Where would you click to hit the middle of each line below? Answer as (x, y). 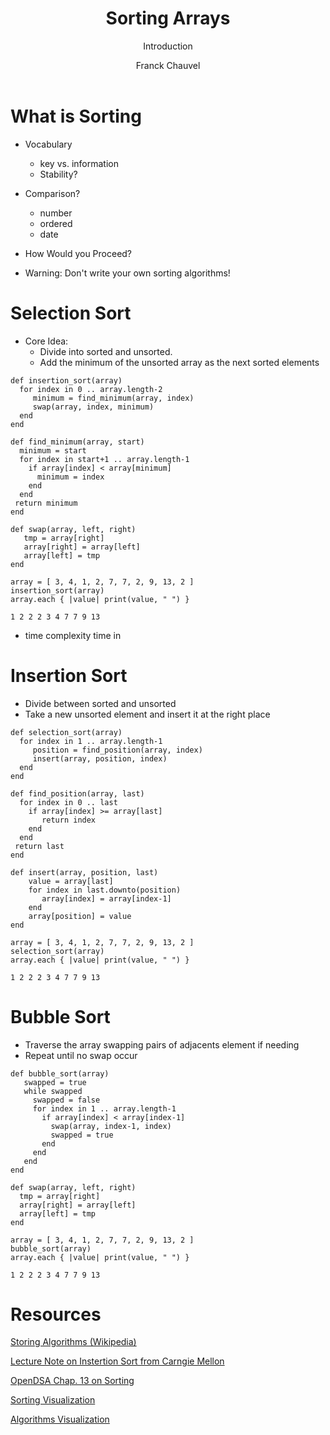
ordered (56, 223)
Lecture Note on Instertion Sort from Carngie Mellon (117, 1361)
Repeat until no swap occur (81, 1055)
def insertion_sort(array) (66, 380)
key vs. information (79, 163)
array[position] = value (80, 916)
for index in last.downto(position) (105, 890)
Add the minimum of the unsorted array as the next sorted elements (179, 362)
